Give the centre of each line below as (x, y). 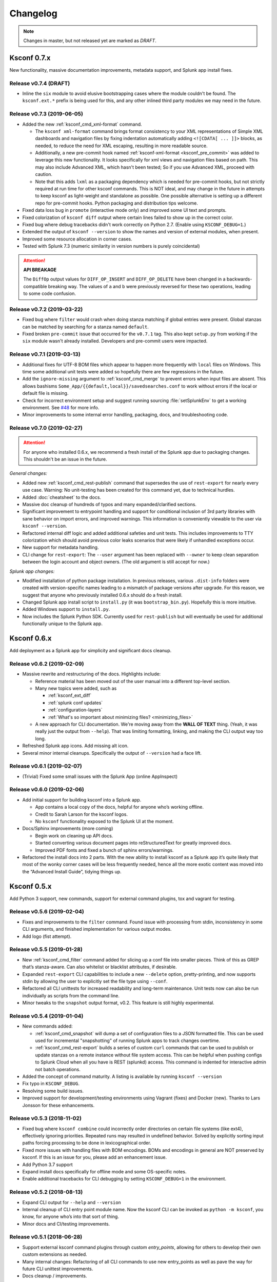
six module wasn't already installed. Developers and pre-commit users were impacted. (115, 341)
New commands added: (47, 1026)
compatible (35, 286)
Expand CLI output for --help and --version (72, 1202)
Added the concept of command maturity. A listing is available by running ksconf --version (122, 1076)
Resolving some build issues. (53, 1091)
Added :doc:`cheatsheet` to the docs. (62, 497)
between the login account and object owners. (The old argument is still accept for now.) (116, 562)
